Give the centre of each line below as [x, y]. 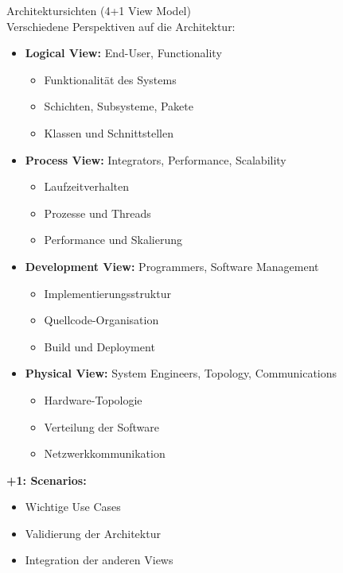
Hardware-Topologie [93, 399]
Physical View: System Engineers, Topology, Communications [181, 373]
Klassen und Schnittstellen [109, 132]
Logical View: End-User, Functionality [123, 53]
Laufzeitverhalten [87, 186]
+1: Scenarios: [47, 480]
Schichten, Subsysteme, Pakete [119, 106]
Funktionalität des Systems [110, 79]
